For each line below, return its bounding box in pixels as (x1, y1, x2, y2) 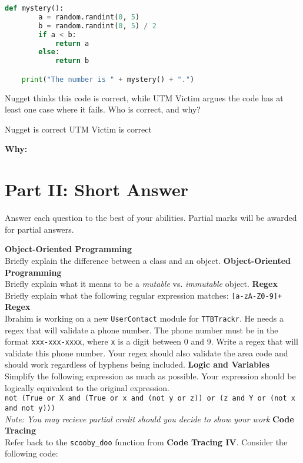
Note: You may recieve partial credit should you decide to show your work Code (5, 412, 294, 425)
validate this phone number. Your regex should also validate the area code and (5, 346, 288, 359)
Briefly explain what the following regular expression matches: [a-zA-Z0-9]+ (5, 289, 282, 301)
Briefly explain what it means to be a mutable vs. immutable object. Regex (5, 277, 278, 290)
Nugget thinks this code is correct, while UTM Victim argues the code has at (5, 91, 284, 104)
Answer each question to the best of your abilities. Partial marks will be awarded (5, 211, 297, 224)
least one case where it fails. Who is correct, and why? (5, 103, 201, 115)
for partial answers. (5, 223, 74, 235)
